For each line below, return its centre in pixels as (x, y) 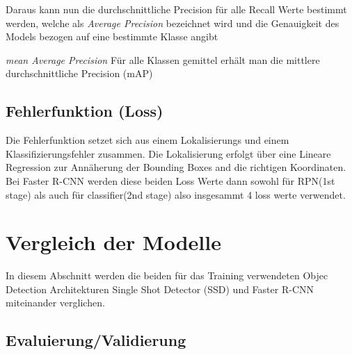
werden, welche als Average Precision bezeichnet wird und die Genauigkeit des (173, 23)
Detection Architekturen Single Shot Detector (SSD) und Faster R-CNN (160, 289)
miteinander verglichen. (55, 303)
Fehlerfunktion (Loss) (85, 111)
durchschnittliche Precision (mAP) (79, 73)
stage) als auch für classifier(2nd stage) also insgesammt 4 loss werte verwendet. (176, 194)
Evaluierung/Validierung (96, 340)
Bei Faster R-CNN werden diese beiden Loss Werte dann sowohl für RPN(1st (170, 180)
